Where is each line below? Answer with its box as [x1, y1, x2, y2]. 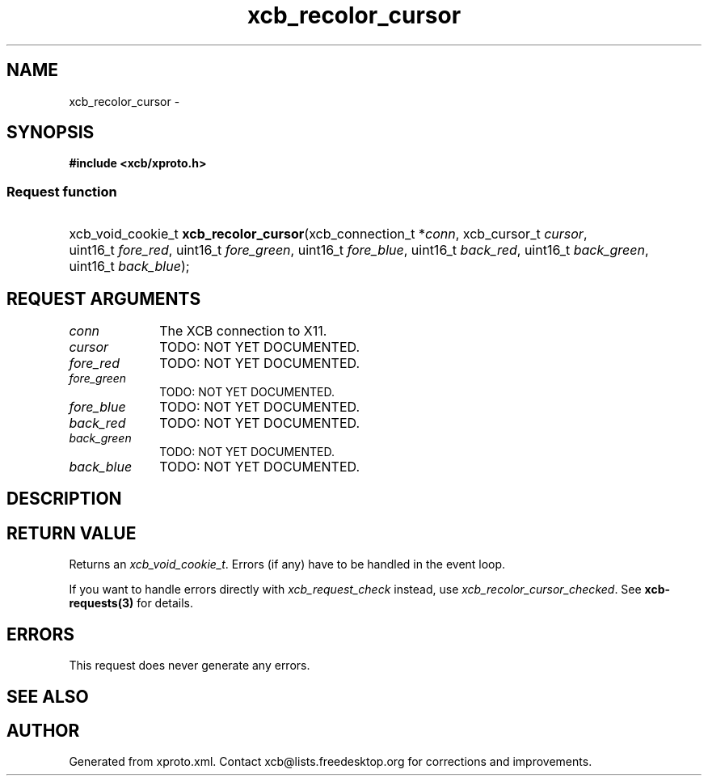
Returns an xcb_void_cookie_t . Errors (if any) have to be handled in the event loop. [69, 557, 506, 572]
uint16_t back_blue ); [69, 258, 190, 275]
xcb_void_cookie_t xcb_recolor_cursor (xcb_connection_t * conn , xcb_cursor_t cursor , [69, 226, 588, 243]
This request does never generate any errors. [69, 658, 310, 673]
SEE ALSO [6, 686, 89, 707]
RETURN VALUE [6, 522, 137, 543]
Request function [6, 183, 117, 200]
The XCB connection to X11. [159, 323, 327, 340]
